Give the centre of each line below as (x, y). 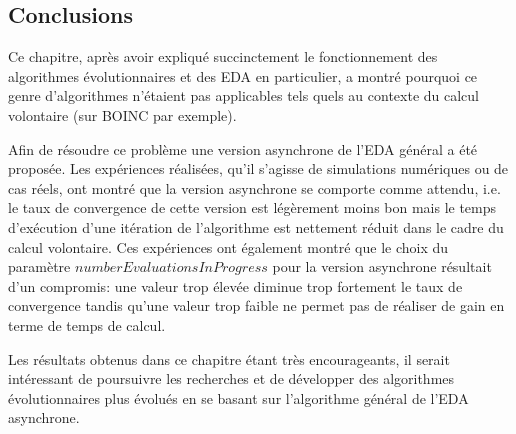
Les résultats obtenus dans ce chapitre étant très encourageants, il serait (229, 358)
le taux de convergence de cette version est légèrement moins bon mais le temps (252, 207)
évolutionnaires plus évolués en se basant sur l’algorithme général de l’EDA (238, 397)
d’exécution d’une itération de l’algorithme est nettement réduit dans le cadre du (256, 226)
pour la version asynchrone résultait (382, 266)
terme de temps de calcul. (87, 324)
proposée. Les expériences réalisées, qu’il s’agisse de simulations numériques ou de (258, 168)
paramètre (39, 266)
